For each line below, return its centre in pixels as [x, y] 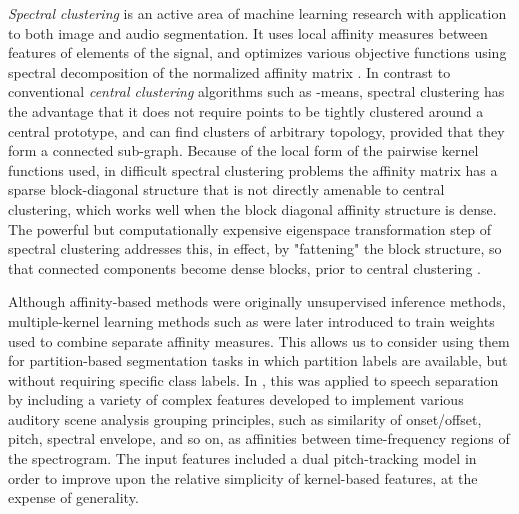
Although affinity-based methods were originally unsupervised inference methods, [257, 301]
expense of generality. [73, 497]
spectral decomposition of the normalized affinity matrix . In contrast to [229, 71]
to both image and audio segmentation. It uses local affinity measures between [248, 32]
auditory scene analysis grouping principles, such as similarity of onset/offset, [245, 418]
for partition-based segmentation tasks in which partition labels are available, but [258, 360]
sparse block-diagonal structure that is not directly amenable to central [226, 189]
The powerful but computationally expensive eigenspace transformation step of [250, 228]
